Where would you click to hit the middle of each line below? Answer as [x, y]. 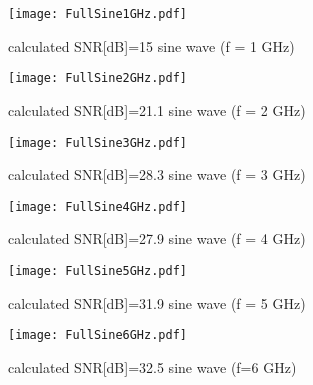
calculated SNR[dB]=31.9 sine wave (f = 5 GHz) [157, 302]
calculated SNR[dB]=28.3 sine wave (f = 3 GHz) [157, 174]
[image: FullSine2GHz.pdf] [97, 78]
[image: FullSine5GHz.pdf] [97, 271]
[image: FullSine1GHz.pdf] [97, 14]
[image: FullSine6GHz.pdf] [97, 335]
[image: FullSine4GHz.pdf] [97, 206]
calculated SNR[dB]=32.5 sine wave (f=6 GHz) [152, 366]
